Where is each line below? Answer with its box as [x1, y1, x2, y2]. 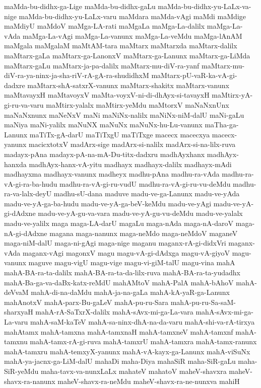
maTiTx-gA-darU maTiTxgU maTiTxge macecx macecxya [29, 129, 210, 139]
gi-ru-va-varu [4, 99, 44, 110]
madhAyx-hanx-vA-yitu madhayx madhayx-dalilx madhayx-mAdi [29, 159, 232, 169]
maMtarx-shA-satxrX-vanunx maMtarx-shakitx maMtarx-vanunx [27, 80, 229, 90]
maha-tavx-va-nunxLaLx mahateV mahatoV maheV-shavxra [40, 365, 227, 376]
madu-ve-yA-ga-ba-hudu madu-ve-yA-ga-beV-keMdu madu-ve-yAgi [4, 198, 212, 208]
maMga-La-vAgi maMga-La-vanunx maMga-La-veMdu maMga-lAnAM [22, 30, 242, 41]
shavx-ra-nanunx [4, 375, 55, 386]
